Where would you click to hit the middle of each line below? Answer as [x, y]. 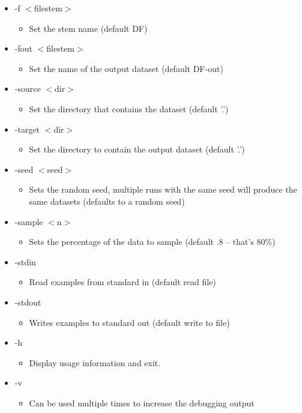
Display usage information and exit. [95, 362]
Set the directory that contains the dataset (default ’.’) [129, 108]
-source [28, 89]
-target [27, 129]
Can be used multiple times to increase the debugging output [142, 402]
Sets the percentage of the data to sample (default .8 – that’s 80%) [152, 242]
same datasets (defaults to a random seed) [107, 201]
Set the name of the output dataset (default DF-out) [126, 68]
